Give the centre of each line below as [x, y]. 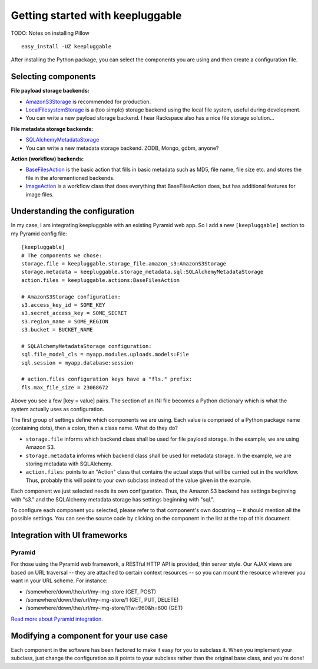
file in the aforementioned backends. [70, 178]
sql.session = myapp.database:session [77, 363]
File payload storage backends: [50, 91]
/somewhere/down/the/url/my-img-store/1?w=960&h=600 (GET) [104, 608]
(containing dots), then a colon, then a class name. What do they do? [94, 428]
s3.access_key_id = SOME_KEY [63, 305]
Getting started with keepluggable [96, 15]
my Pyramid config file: [39, 234]
